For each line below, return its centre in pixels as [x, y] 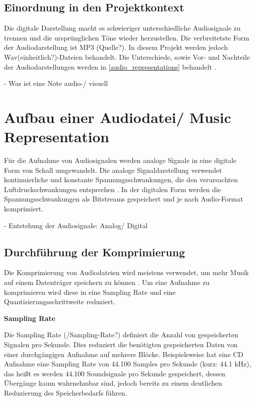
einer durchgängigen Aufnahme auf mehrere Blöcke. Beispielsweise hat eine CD [124, 354]
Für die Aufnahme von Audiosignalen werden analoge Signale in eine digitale [120, 160]
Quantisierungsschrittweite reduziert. [60, 301]
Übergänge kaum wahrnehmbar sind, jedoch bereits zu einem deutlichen [113, 383]
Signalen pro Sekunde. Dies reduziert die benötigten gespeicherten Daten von [121, 344]
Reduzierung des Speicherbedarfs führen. [66, 392]
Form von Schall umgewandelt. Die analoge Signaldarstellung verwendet [113, 170]
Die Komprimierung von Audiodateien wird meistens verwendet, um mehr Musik [127, 272]
